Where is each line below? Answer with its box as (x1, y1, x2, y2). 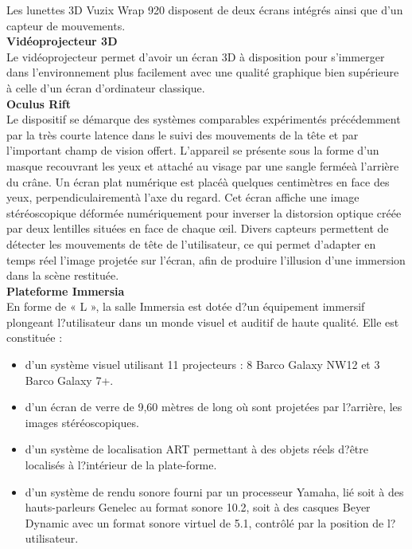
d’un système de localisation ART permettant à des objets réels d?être (25, 441, 369, 457)
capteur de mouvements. (6, 17, 126, 33)
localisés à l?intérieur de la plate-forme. (25, 457, 217, 473)
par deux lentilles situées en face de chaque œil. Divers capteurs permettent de (6, 220, 389, 237)
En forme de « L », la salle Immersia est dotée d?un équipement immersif (6, 298, 365, 315)
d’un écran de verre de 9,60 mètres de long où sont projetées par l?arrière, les (25, 398, 402, 415)
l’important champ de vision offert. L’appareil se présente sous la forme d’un (6, 142, 379, 159)
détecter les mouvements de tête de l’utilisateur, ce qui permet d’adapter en (6, 235, 376, 252)
